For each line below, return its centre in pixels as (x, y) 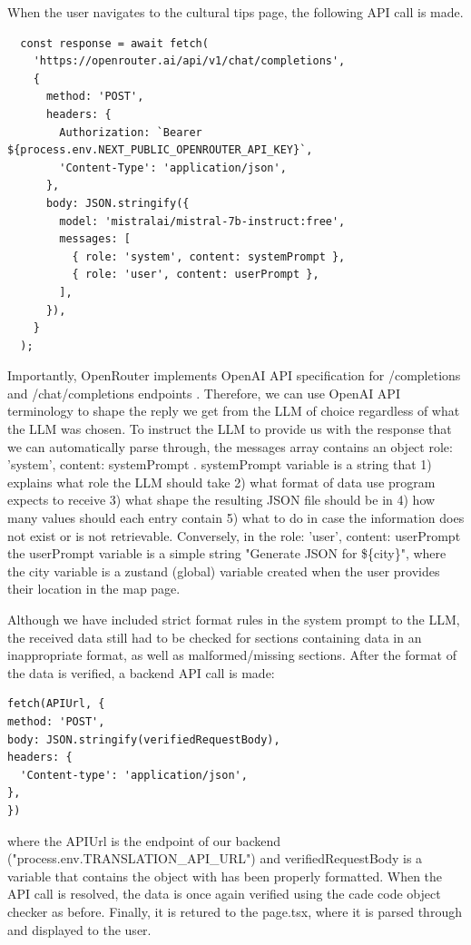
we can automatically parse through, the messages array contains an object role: (230, 446)
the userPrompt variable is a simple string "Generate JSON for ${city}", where (227, 553)
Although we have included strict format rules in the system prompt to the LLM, (234, 619)
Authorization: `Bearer (131, 132)
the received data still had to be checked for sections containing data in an (215, 637)
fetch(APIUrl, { (56, 704)
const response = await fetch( (114, 43)
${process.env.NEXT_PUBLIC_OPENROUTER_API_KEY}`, (160, 150)
